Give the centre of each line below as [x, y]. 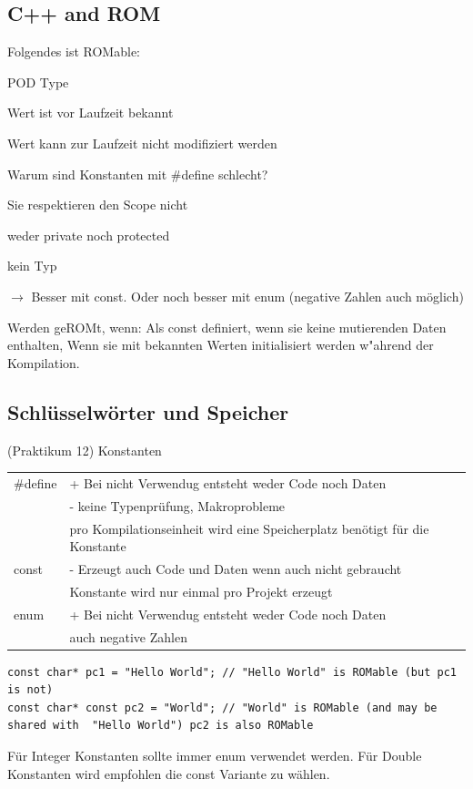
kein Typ [32, 266]
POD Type [38, 82]
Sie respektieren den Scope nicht [98, 205]
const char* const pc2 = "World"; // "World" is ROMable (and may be [222, 707]
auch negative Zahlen [128, 636]
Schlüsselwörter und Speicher [148, 411]
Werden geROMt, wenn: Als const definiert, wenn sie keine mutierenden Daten [227, 327]
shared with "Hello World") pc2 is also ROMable [161, 726]
